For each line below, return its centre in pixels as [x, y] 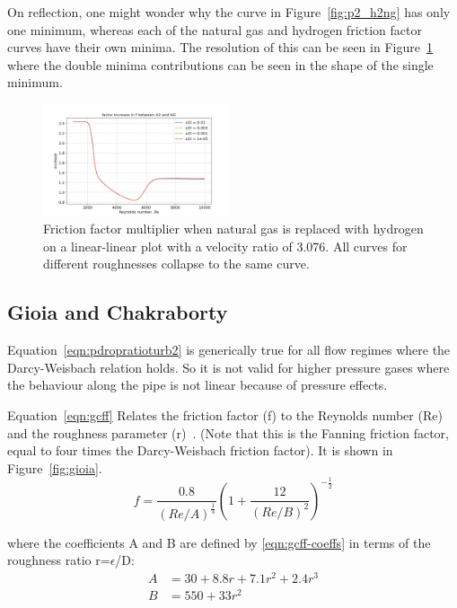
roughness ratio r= [59, 560]
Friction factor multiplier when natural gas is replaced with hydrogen [233, 229]
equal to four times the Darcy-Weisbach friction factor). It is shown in [200, 450]
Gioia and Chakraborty [118, 312]
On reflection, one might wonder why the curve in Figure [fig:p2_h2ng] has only [229, 12]
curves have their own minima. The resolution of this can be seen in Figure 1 [220, 47]
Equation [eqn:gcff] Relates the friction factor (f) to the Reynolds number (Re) [225, 414]
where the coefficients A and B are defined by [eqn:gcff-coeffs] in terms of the [219, 542]
